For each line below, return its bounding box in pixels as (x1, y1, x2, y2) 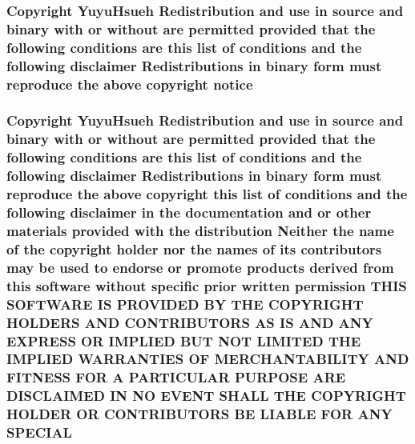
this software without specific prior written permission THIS (6, 275, 407, 295)
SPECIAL (6, 422, 72, 442)
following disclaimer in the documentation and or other (6, 202, 372, 222)
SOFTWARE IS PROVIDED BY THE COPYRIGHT (6, 294, 364, 314)
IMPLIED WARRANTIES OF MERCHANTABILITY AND (6, 349, 409, 369)
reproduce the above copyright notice (6, 74, 253, 94)
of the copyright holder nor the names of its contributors (6, 238, 382, 258)
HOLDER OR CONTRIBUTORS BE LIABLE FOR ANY (6, 404, 393, 424)
